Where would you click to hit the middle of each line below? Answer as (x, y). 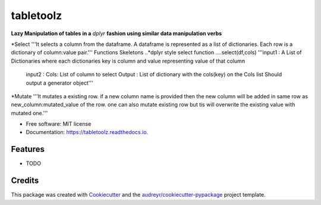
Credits (25, 181)
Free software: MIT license (59, 124)
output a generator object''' (59, 83)
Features (28, 149)
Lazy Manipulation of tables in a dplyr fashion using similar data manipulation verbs (117, 33)
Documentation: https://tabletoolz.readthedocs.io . (87, 132)
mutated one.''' (29, 113)
